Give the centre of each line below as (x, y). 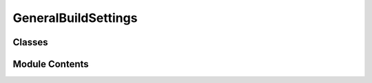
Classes (30, 42)
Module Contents (51, 64)
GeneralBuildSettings (75, 18)
